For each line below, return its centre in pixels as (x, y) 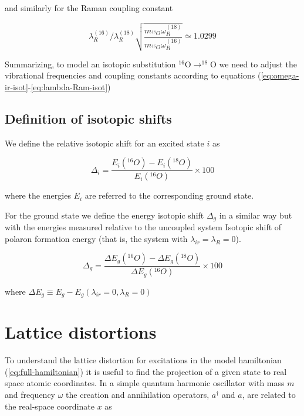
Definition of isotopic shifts (88, 118)
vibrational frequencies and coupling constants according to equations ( (133, 75)
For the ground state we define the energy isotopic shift (104, 215)
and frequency (30, 394)
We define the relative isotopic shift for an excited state (104, 143)
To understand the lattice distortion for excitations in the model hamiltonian (143, 360)
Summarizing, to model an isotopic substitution (90, 64)
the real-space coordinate (50, 406)
